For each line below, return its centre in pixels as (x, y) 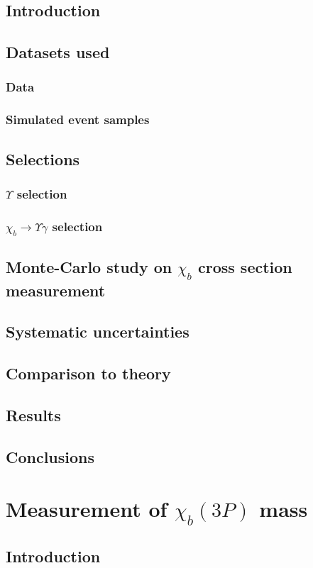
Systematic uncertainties (98, 332)
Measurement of (87, 509)
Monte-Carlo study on (89, 267)
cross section (245, 267)
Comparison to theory (88, 373)
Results (33, 414)
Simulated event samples (78, 119)
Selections (43, 158)
